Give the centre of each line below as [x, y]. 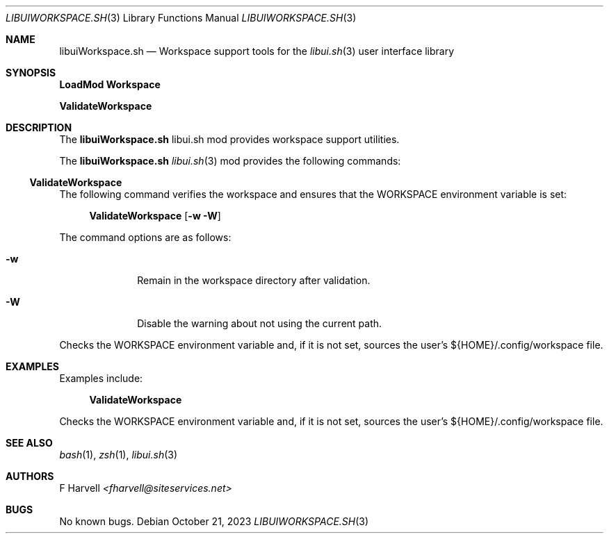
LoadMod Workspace [110, 84]
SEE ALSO [29, 443]
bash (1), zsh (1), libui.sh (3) [119, 455]
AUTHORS [30, 476]
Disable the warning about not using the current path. [260, 323]
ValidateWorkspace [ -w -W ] [155, 216]
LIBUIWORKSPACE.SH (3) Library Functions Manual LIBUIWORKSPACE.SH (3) [181, 18]
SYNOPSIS [31, 73]
